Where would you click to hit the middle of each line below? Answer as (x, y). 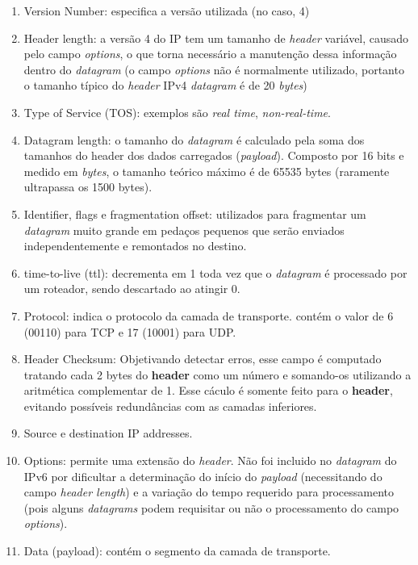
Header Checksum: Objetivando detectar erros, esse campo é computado (203, 359)
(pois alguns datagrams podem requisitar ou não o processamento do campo (211, 507)
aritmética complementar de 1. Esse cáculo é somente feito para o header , (208, 390)
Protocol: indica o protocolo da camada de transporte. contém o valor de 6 (209, 315)
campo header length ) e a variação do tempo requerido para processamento (209, 492)
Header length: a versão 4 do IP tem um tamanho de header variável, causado (216, 38)
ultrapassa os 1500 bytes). (88, 187)
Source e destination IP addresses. (108, 433)
